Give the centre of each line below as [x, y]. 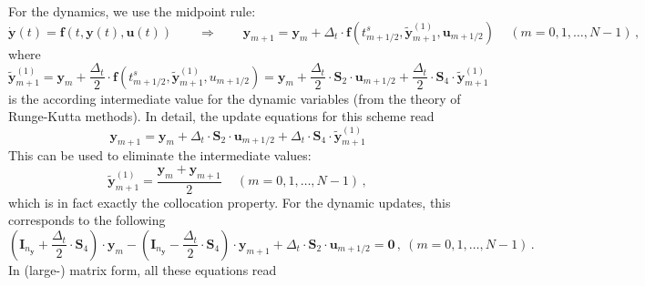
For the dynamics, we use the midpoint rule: [132, 11]
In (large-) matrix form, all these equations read [143, 269]
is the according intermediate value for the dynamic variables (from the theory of [235, 98]
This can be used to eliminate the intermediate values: [160, 155]
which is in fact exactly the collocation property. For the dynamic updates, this [230, 202]
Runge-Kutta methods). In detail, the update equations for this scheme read [221, 116]
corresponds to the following [87, 220]
